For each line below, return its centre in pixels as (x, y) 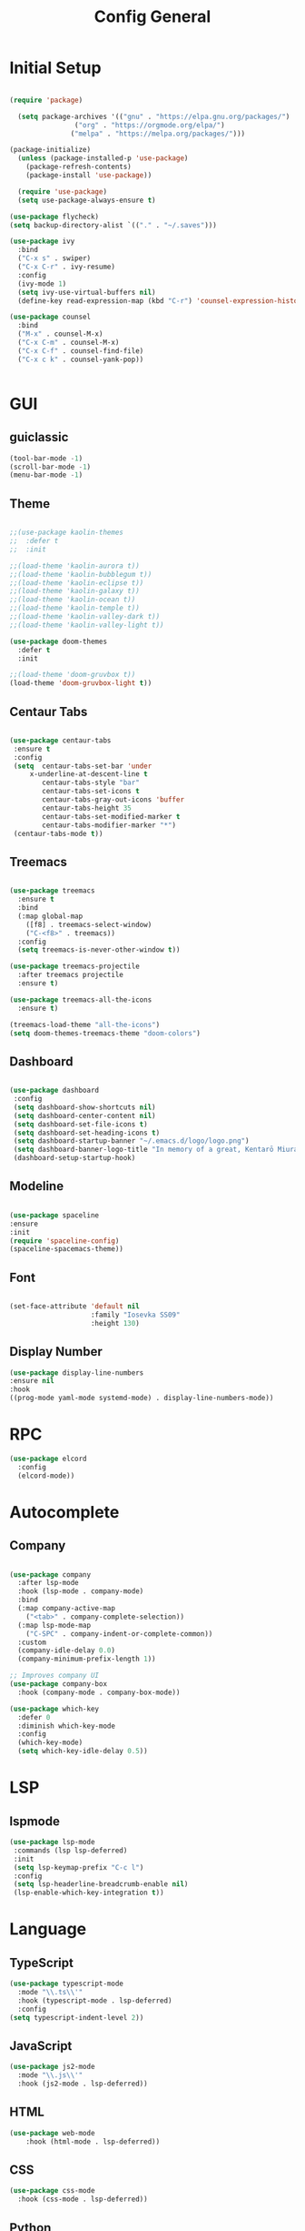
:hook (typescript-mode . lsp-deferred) (95, 2000)
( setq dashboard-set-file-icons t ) (80, 1124)
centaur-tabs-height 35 (87, 808)
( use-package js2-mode (52, 2067)
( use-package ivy (42, 242)
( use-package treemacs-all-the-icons (81, 999)
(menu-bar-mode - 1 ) (46, 475)
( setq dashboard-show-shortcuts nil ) (84, 1107)
